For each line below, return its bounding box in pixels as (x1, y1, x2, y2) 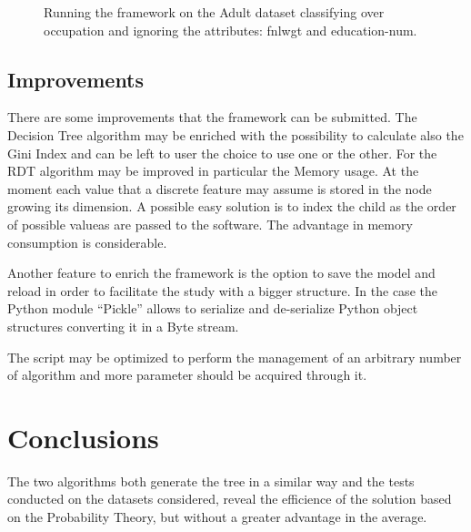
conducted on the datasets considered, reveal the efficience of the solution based (7, 489, 452, 508)
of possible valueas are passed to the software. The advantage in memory (7, 214, 413, 233)
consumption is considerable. (7, 232, 167, 251)
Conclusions (7, 418, 159, 455)
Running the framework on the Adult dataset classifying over (44, 3, 385, 21)
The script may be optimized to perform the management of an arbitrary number (7, 347, 462, 366)
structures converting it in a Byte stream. (7, 316, 239, 335)
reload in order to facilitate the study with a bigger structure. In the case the (7, 281, 437, 300)
